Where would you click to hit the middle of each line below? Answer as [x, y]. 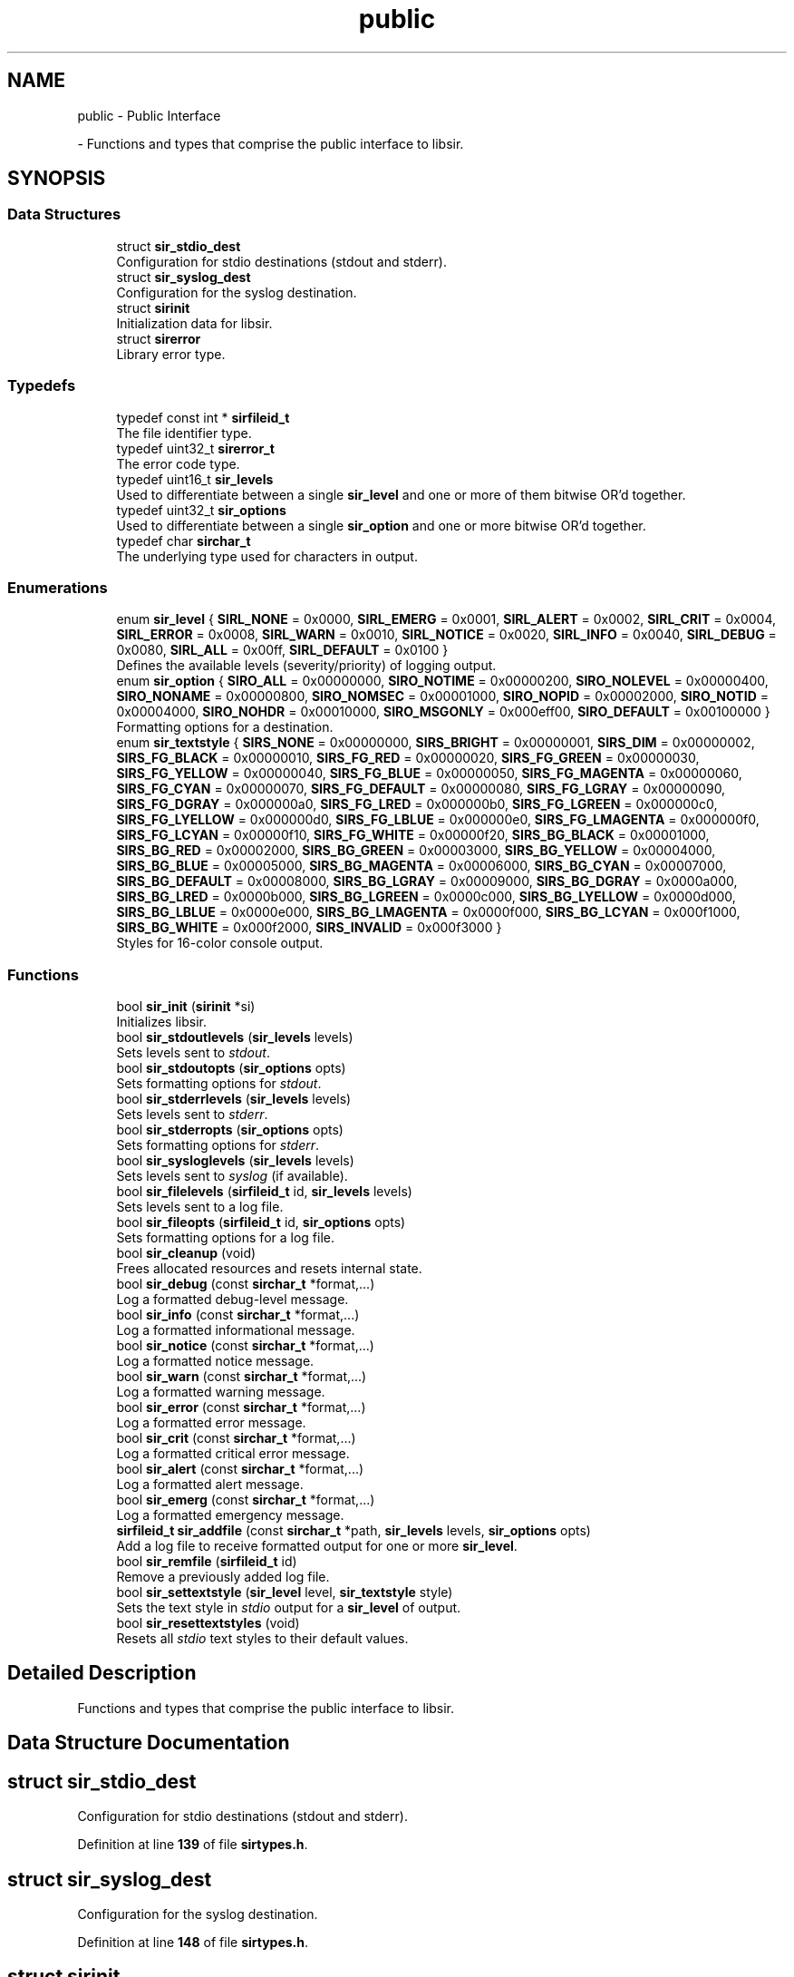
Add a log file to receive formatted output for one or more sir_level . [317, 1546]
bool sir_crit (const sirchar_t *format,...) [236, 1438]
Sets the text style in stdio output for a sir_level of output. [289, 1608]
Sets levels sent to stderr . [192, 1115]
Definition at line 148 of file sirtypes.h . [193, 1943]
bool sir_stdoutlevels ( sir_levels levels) [235, 1037]
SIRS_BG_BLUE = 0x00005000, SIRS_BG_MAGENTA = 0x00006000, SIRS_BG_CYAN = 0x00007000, [421, 866]
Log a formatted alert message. [210, 1485]
